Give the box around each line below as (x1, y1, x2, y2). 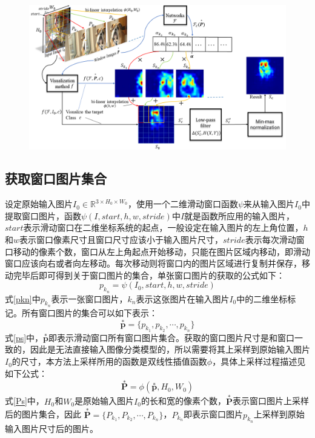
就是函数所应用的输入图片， (184, 209, 295, 222)
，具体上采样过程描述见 (212, 355, 306, 368)
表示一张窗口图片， (51, 292, 128, 305)
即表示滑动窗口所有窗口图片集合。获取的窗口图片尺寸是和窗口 (48, 331, 295, 343)
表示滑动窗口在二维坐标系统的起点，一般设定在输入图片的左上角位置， (23, 221, 303, 234)
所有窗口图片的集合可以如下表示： (21, 306, 157, 319)
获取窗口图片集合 (5, 169, 107, 188)
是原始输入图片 (75, 394, 134, 407)
